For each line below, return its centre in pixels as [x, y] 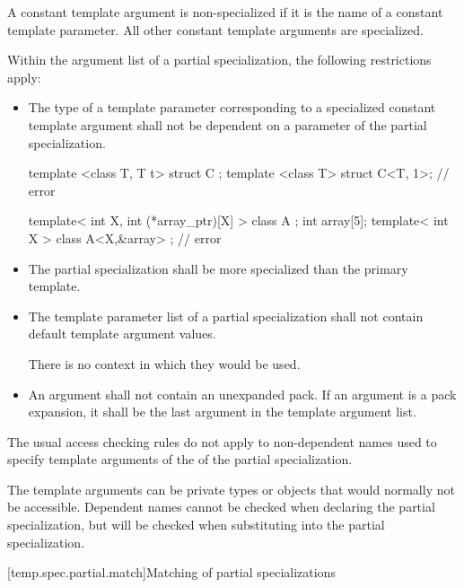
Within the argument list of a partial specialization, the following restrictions [219, 60]
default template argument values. [122, 333]
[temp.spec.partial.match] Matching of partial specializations [171, 572]
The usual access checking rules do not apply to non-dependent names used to [222, 441]
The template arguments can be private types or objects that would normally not [231, 489]
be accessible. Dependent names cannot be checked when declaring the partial [221, 507]
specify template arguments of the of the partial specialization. [180, 459]
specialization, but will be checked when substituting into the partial [196, 525]
